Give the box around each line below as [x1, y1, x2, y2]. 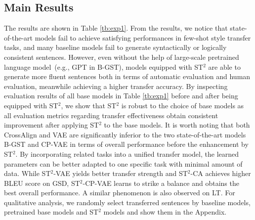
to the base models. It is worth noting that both [104, 120, 250, 130]
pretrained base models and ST [4, 207, 99, 217]
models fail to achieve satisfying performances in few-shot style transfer [35, 32, 251, 43]
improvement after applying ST [4, 120, 99, 130]
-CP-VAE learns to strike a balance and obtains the [83, 177, 239, 188]
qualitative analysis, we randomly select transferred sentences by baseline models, [4, 197, 251, 207]
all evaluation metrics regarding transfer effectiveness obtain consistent [4, 110, 218, 120]
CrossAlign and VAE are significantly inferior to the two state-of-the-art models [4, 129, 246, 139]
